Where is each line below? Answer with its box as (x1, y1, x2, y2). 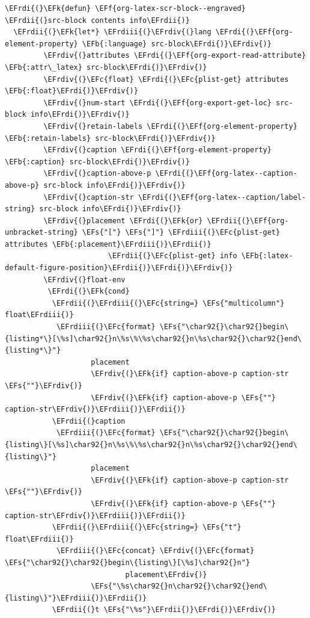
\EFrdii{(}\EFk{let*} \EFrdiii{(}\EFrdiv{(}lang (13, 28, 211, 37)
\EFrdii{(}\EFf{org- (207, 216, 289, 225)
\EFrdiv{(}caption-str (43, 193, 134, 202)
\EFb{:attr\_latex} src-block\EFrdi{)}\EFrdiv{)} (5, 63, 207, 72)
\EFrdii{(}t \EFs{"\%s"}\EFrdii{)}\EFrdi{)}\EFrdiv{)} (52, 605, 276, 614)
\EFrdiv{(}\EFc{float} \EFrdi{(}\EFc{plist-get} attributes (43, 75, 289, 84)
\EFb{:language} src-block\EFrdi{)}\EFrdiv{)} (82, 39, 272, 48)
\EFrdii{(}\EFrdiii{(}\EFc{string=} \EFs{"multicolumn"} (52, 298, 285, 307)
